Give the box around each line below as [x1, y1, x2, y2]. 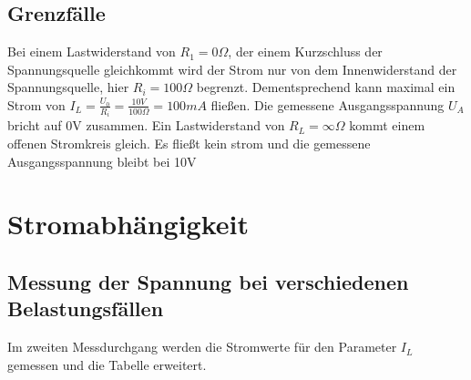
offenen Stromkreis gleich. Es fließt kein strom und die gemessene [7, 134, 371, 153]
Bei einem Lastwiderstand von [7, 42, 176, 61]
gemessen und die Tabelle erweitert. [7, 354, 207, 374]
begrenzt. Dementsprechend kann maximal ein [196, 77, 456, 97]
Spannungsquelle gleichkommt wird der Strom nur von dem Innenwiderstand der [7, 59, 457, 78]
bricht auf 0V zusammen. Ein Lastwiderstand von [7, 116, 285, 135]
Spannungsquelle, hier [7, 77, 129, 97]
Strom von [7, 95, 66, 114]
